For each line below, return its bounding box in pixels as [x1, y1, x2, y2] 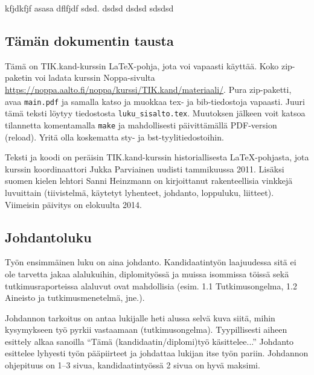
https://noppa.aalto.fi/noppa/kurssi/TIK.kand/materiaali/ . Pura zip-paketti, [5, 83, 292, 95]
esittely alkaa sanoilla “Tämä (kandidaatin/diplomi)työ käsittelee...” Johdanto [5, 335, 294, 347]
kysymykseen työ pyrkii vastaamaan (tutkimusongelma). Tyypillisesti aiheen [5, 323, 287, 336]
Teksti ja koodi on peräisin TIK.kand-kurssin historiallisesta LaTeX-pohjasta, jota [5, 151, 309, 163]
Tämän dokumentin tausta [5, 31, 174, 49]
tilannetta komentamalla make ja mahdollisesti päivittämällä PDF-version [5, 118, 277, 131]
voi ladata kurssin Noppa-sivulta [34, 71, 155, 84]
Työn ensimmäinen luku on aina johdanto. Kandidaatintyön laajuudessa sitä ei [5, 256, 296, 268]
